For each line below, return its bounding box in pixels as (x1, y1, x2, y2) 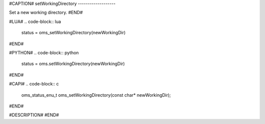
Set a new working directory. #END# (9, 10, 83, 16)
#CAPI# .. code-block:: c (9, 81, 59, 87)
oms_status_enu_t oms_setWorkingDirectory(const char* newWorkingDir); (21, 92, 171, 98)
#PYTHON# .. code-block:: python (9, 49, 79, 56)
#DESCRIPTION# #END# (9, 112, 59, 118)
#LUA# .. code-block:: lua (9, 19, 61, 24)
